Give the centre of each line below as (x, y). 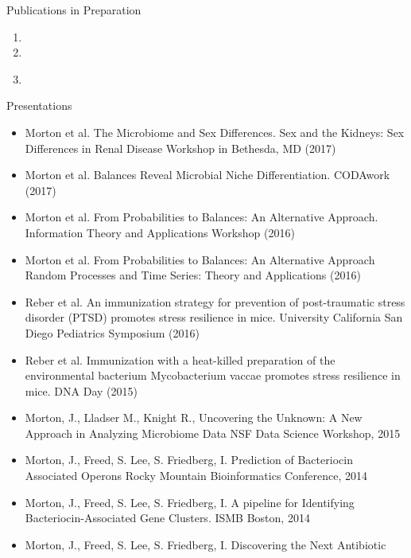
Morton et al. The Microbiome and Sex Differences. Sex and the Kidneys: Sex (215, 132)
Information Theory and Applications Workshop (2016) (160, 232)
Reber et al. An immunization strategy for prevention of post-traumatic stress (215, 301)
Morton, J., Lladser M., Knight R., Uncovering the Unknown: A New (194, 418)
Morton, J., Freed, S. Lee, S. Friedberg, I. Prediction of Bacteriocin (189, 460)
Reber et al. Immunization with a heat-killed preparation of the (180, 359)
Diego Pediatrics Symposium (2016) (112, 332)
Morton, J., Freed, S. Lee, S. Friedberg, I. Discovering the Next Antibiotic (205, 544)
